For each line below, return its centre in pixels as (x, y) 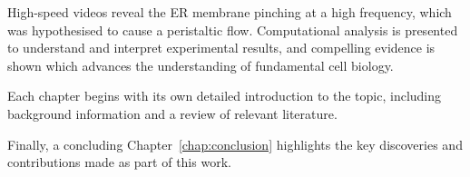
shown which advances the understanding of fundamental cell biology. (201, 65)
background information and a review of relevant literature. (172, 113)
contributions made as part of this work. (119, 162)
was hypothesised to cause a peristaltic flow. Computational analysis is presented (233, 29)
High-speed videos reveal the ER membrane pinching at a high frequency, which (230, 12)
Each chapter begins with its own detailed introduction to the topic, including (225, 96)
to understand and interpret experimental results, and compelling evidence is (221, 48)
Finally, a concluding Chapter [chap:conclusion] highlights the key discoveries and (235, 144)
